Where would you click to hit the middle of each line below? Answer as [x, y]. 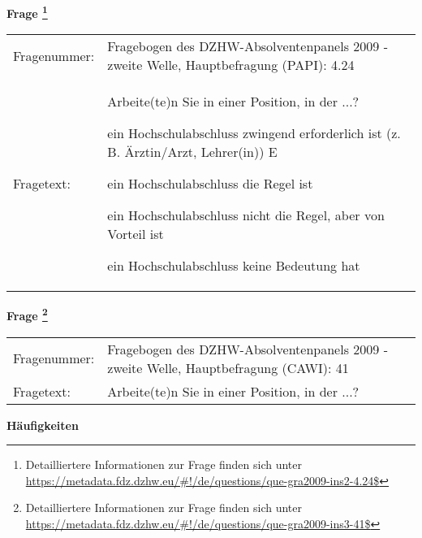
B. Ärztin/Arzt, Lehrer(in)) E [192, 152]
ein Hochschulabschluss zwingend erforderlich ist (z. [254, 133]
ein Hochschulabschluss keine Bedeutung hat [234, 266]
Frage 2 [27, 314]
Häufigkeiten [43, 425]
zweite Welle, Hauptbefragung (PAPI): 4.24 [231, 65]
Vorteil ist [136, 234]
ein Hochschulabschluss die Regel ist [210, 184]
